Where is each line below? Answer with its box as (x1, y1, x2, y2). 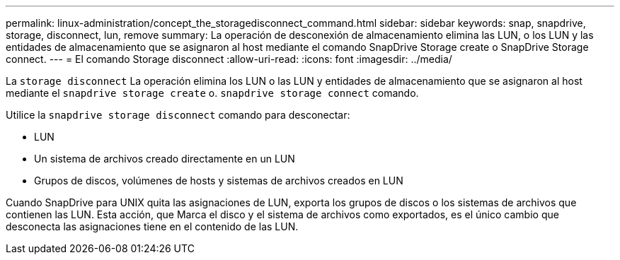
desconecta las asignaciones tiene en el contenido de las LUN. (6, 220, 299, 232)
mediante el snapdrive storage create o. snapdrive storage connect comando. (6, 87, 419, 99)
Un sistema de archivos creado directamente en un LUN (34, 153, 295, 165)
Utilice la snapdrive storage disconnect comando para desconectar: (6, 109, 350, 121)
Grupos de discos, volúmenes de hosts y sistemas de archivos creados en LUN (34, 175, 403, 187)
